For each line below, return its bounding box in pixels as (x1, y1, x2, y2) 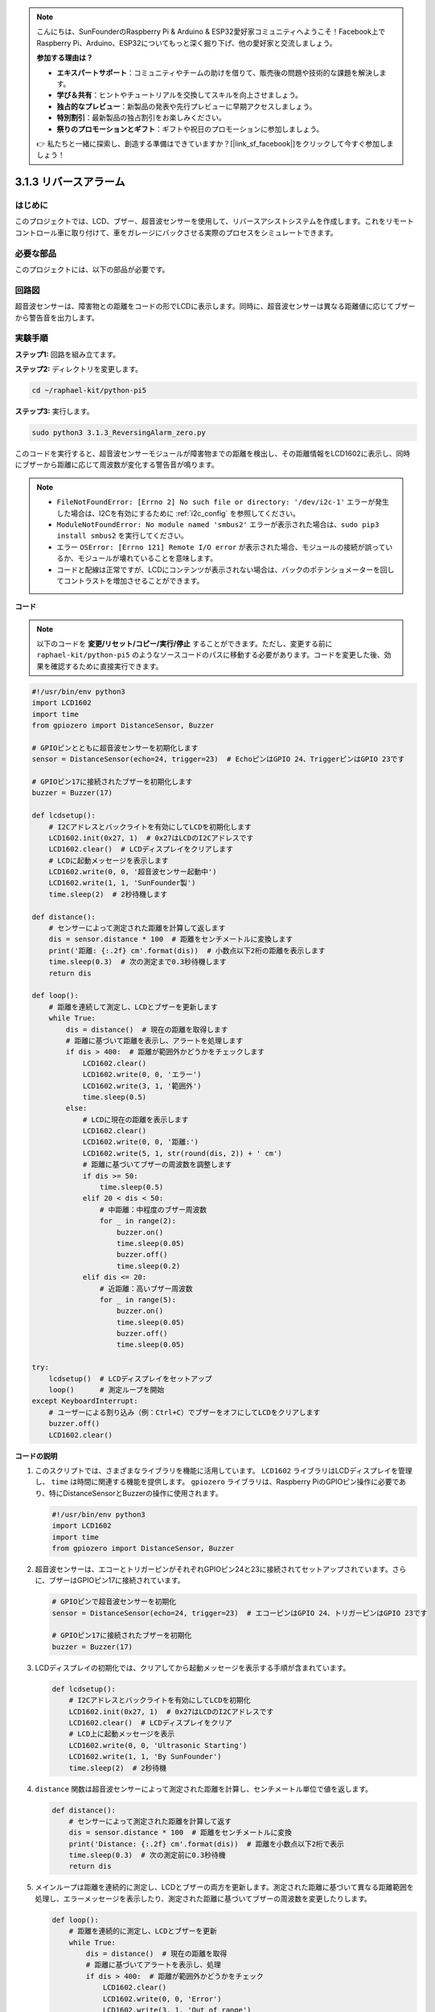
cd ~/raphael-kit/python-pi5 (31, 386, 147, 395)
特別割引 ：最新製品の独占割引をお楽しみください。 (56, 113, 226, 122)
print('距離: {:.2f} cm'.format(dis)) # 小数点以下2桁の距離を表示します (48, 946, 326, 955)
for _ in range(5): (99, 1295, 177, 1304)
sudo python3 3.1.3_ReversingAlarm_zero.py (31, 428, 207, 437)
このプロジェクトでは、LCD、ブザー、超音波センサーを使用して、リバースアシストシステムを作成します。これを (14, 216, 386, 226)
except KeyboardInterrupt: (31, 1396, 138, 1406)
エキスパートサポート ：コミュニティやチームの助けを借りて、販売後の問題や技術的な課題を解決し (56, 68, 380, 77)
